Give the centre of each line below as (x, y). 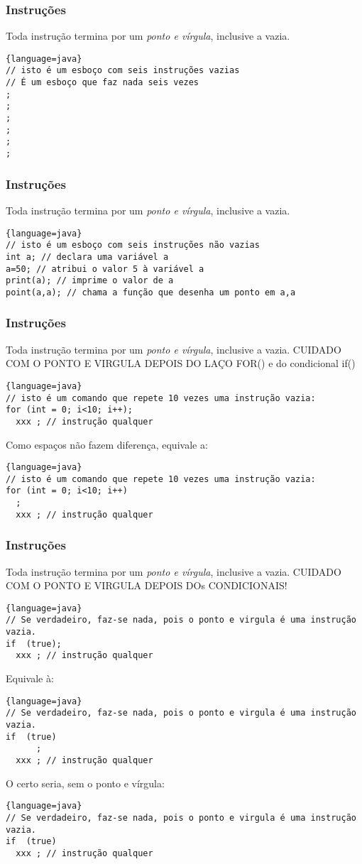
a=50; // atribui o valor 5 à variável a (105, 269)
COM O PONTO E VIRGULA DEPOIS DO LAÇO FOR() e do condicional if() (181, 363)
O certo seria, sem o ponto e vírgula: (85, 783)
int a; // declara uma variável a (87, 257)
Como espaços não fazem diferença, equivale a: (107, 444)
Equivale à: (30, 678)
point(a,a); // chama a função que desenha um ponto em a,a (151, 292)
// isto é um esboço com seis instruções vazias (123, 71)
